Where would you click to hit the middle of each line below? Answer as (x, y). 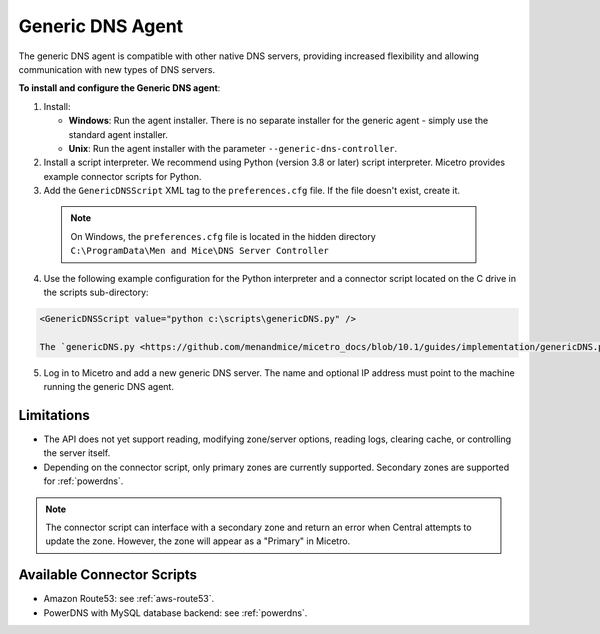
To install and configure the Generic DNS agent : (119, 88)
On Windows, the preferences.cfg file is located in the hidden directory (223, 236)
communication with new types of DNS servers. (117, 69)
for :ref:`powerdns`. (83, 481)
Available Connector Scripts (108, 575)
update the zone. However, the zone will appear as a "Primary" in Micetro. (198, 541)
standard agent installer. (118, 134)
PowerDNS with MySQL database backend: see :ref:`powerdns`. (175, 612)
